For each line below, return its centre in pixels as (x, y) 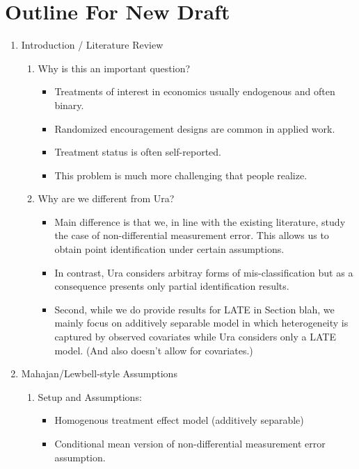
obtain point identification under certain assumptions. (169, 249)
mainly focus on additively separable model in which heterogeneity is (201, 323)
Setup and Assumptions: (90, 396)
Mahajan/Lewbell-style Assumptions (99, 373)
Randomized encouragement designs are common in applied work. (195, 128)
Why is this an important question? (114, 68)
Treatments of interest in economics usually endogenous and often (195, 91)
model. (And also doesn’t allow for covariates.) (154, 350)
